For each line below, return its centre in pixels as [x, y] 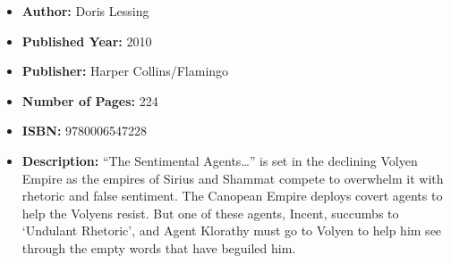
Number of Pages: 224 [90, 100]
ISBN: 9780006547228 [85, 131]
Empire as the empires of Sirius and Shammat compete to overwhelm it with [233, 178]
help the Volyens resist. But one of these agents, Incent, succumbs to [210, 213]
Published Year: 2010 [87, 41]
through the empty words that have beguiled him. [159, 247]
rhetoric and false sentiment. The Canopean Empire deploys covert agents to [232, 196]
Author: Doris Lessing [85, 11]
